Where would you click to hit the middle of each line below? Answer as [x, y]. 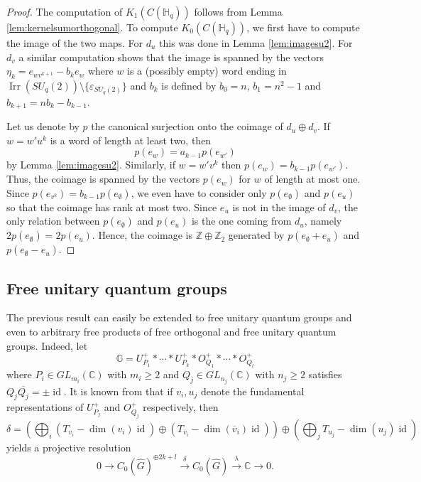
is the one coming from [241, 221]
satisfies [325, 374]
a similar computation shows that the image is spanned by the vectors [171, 57]
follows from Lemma [238, 11]
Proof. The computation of [65, 11]
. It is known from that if [118, 391]
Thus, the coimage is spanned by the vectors [103, 179]
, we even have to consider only [199, 192]
